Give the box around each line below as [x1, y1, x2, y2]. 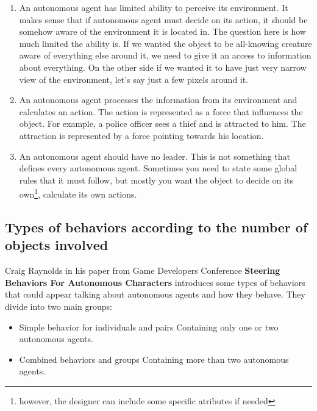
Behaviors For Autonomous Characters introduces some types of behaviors [5, 276, 305, 288]
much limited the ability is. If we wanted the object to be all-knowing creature [19, 37, 312, 49]
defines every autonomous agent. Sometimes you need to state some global [19, 162, 297, 174]
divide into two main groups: [5, 299, 112, 312]
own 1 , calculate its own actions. [19, 186, 137, 200]
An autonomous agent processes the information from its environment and [19, 93, 297, 106]
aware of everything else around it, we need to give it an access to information [19, 49, 312, 62]
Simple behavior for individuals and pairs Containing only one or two [19, 320, 279, 333]
